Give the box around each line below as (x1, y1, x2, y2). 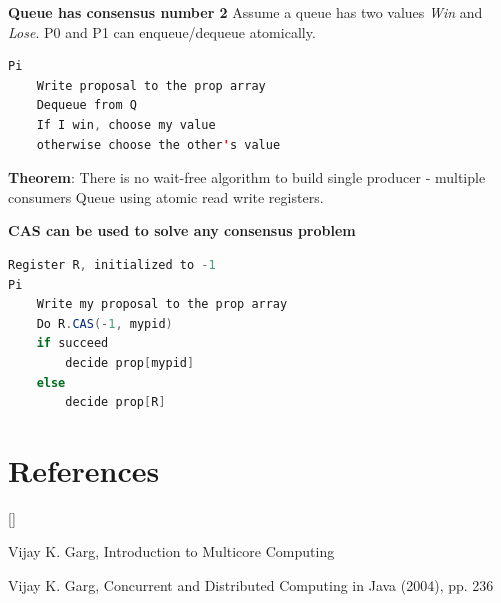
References (8, 449, 160, 490)
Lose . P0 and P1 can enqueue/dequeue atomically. (8, 21, 316, 42)
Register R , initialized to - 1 (8, 257, 216, 272)
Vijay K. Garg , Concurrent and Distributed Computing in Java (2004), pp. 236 (8, 575, 494, 595)
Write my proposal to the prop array (36, 297, 288, 312)
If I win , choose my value (36, 117, 216, 132)
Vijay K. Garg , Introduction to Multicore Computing (8, 541, 335, 562)
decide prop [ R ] (65, 395, 166, 410)
